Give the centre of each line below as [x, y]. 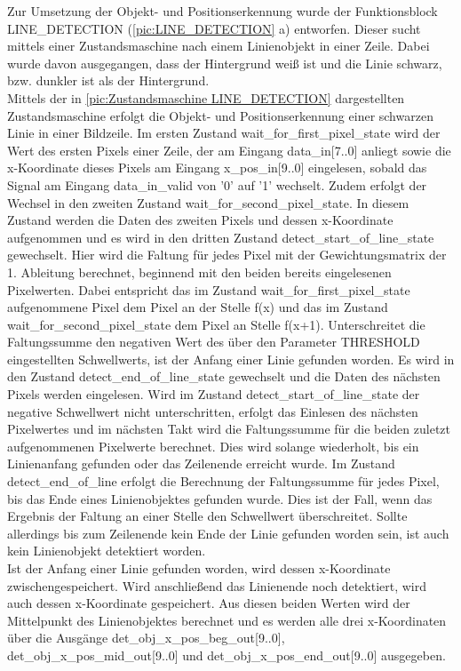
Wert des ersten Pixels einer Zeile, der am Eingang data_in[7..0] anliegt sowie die [229, 150]
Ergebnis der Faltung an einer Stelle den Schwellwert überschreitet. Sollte [207, 516]
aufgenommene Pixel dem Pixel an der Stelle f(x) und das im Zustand [198, 307]
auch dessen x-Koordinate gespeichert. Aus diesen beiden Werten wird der [209, 603]
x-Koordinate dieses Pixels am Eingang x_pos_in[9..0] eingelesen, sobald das [217, 168]
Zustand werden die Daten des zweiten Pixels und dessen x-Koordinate [200, 220]
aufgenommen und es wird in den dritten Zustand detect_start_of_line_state [221, 237]
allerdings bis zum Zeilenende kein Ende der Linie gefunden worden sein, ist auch [228, 533]
